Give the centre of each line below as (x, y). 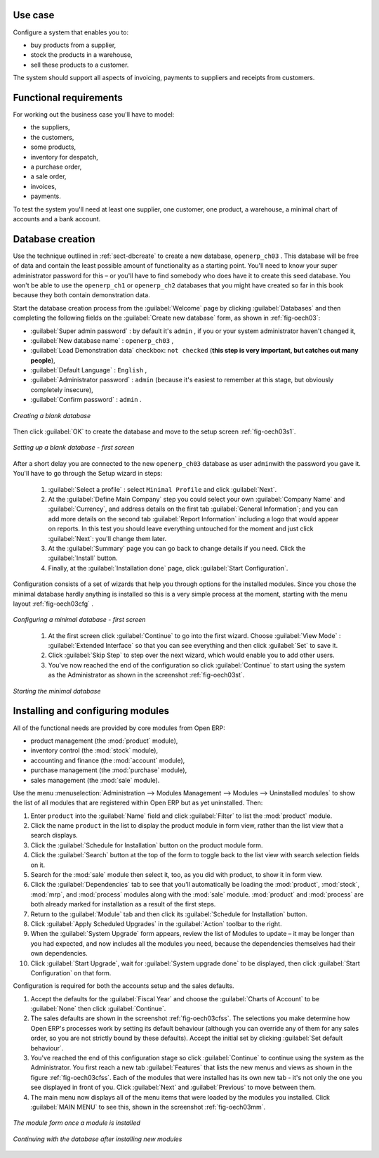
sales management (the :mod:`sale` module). (95, 780)
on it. (38, 865)
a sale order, (48, 176)
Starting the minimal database (57, 691)
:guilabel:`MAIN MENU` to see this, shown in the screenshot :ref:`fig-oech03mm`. (148, 1107)
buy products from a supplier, (73, 45)
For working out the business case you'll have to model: (94, 114)
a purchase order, (56, 167)
